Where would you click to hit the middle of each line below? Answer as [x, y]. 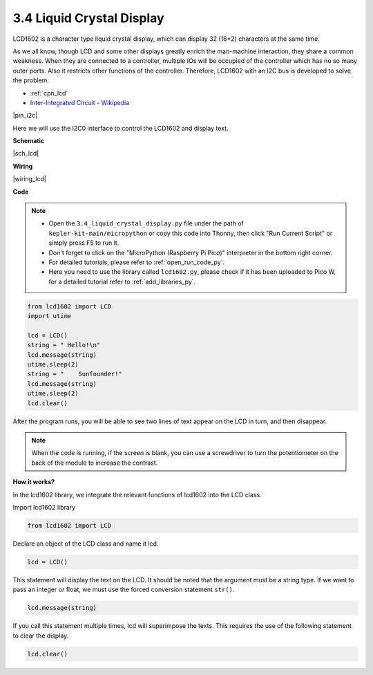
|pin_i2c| [25, 115]
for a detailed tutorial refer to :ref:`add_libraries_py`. [122, 281]
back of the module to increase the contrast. [95, 463]
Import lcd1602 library [44, 507]
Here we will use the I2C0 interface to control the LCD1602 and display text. [121, 128]
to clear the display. [41, 636]
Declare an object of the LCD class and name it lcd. [86, 544]
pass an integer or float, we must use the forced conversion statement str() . [124, 590]
